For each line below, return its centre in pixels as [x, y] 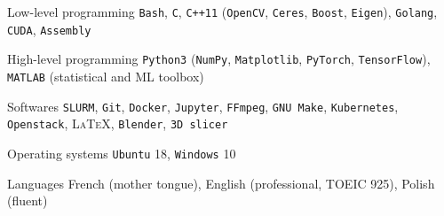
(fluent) [28, 201]
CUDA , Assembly [49, 29]
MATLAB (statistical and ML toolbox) [106, 76]
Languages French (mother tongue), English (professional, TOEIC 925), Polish [221, 183]
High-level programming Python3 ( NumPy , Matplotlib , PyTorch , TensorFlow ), [219, 59]
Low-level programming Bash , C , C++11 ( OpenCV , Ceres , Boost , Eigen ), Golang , [222, 12]
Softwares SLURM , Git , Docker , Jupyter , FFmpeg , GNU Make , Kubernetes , [203, 106]
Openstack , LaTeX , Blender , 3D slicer [118, 123]
